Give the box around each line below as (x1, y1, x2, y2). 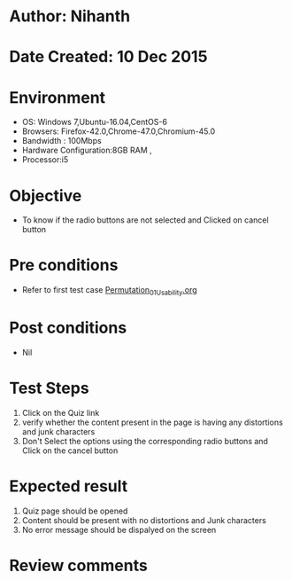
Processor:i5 (21, 154, 69, 165)
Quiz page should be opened (21, 506, 128, 516)
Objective (9, 185, 82, 206)
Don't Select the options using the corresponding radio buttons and (21, 435, 268, 446)
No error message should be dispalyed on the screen (21, 524, 217, 535)
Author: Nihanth (9, 6, 131, 27)
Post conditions (9, 317, 127, 338)
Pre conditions (9, 255, 119, 276)
